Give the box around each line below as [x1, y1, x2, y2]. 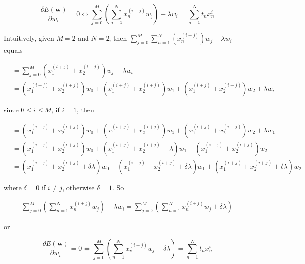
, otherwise [62, 182, 95, 192]
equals [4, 45, 22, 55]
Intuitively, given [4, 33, 54, 43]
